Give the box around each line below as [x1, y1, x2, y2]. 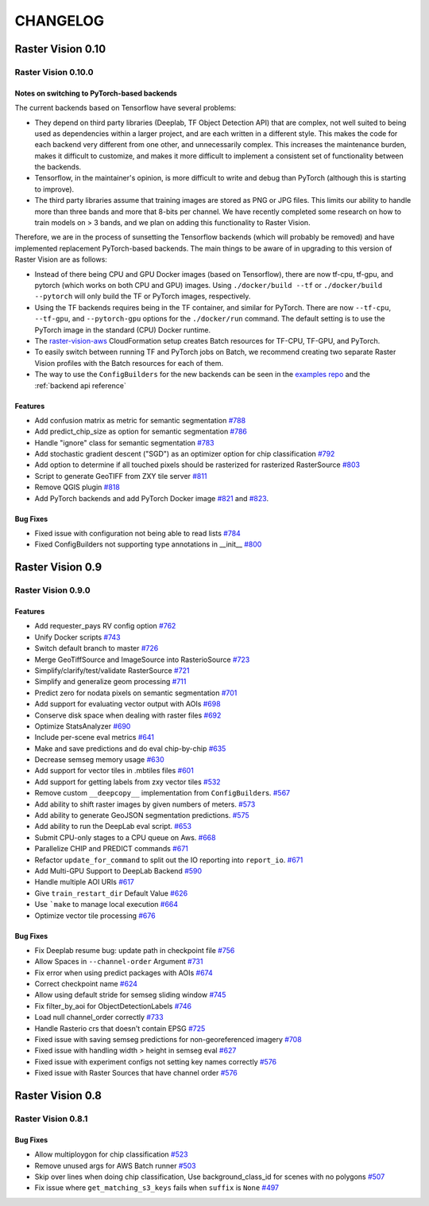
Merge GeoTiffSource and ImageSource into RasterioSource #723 [34, 655, 250, 664]
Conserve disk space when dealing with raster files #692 [34, 710, 222, 720]
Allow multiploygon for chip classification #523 [34, 1150, 188, 1159]
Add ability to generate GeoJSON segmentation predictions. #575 [34, 811, 249, 820]
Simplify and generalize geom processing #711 [34, 677, 187, 687]
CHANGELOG [14, 12, 105, 29]
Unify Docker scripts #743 [34, 632, 121, 642]
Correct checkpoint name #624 [34, 979, 138, 989]
